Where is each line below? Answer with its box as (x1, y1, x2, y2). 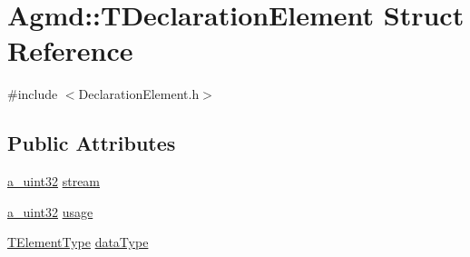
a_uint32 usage (7, 202, 93, 221)
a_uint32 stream (7, 172, 101, 191)
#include (7, 84, 58, 104)
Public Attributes (7, 129, 176, 157)
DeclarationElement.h (78, 84, 200, 104)
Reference (7, 32, 133, 69)
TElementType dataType (7, 232, 149, 252)
